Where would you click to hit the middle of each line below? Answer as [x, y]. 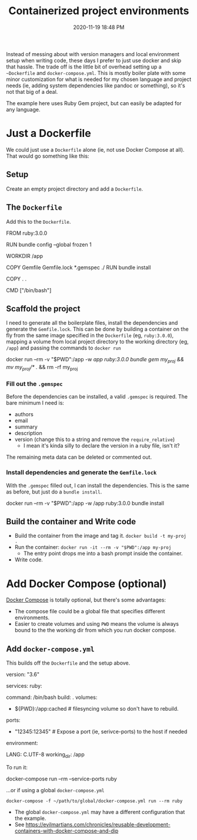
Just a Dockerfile [49, 133]
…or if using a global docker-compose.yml [55, 790]
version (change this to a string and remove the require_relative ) [95, 439]
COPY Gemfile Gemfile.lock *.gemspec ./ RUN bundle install [79, 267]
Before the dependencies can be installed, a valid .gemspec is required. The [97, 397]
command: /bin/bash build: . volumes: [52, 697]
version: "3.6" [23, 675]
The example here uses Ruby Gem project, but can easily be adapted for [94, 103]
